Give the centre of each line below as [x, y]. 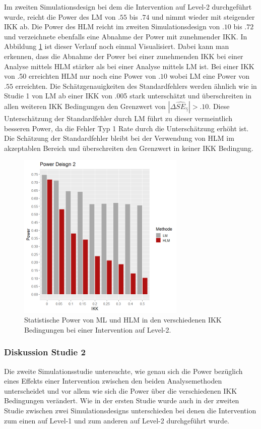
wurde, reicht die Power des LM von [60, 16]
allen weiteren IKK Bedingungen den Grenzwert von [85, 106]
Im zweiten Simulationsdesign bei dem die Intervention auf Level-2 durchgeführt [128, 7]
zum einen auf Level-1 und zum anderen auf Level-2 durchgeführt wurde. [117, 420]
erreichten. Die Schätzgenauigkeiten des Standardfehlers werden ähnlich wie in [136, 86]
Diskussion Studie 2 [45, 352]
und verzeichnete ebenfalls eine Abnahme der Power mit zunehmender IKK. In [126, 36]
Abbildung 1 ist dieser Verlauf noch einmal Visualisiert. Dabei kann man [117, 46]
